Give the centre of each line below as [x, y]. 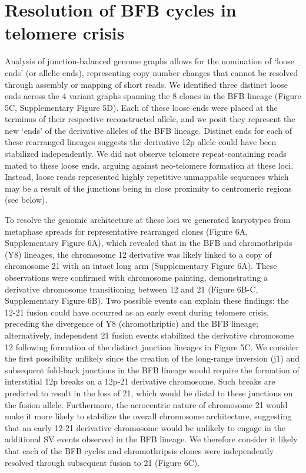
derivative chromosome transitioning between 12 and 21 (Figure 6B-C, [132, 289]
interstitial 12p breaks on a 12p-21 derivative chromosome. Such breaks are [140, 381]
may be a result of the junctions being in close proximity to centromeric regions [148, 188]
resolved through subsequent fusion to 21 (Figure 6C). [102, 462]
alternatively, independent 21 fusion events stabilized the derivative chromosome [149, 335]
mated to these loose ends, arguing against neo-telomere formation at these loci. [149, 165]
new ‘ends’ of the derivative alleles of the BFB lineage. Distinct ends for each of [149, 130]
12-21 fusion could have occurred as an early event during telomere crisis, [137, 312]
